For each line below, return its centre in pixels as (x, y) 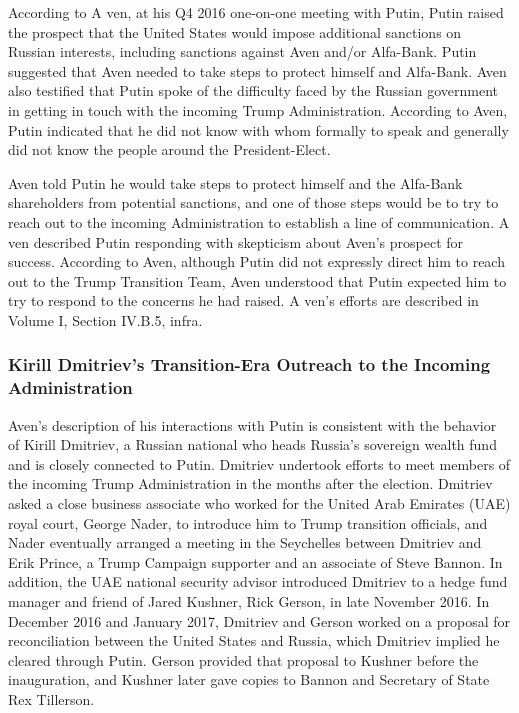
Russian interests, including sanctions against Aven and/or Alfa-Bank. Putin (242, 51)
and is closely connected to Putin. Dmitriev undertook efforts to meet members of (259, 463)
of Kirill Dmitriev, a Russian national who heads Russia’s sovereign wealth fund (252, 444)
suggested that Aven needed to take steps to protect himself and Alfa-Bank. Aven (257, 70)
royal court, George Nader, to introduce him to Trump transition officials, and (248, 522)
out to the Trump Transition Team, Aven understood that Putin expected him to (257, 280)
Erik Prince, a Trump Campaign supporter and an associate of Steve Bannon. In (255, 561)
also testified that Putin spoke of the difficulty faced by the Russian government (253, 90)
